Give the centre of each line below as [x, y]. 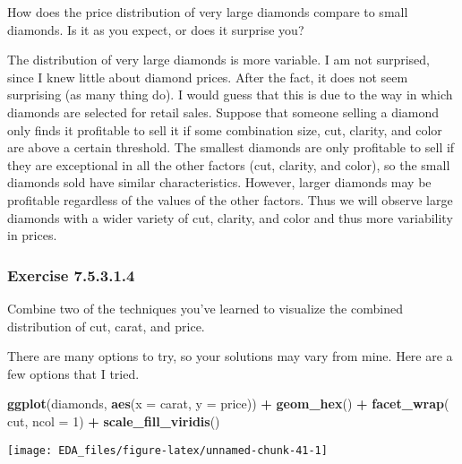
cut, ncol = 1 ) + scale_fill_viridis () [114, 421]
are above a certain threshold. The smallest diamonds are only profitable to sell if [231, 147]
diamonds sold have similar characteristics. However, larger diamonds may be [219, 182]
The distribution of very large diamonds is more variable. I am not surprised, [219, 60]
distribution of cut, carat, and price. [106, 326]
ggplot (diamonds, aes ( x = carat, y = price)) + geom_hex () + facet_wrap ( [228, 404]
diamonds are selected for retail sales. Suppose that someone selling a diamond [223, 112]
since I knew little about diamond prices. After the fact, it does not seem [208, 77]
